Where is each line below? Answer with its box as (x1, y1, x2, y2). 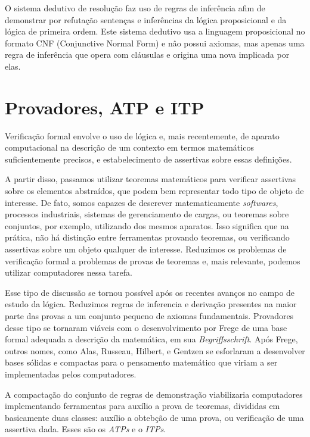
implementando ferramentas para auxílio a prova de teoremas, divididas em (5, 399, 280, 412)
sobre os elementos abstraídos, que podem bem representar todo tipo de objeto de (5, 185, 304, 197)
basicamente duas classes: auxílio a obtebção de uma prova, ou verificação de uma (5, 411, 304, 423)
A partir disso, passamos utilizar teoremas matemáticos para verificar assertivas (5, 173, 296, 185)
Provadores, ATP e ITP (5, 95, 204, 119)
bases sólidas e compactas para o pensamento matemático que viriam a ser (5, 356, 278, 369)
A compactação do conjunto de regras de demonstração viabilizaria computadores (5, 388, 303, 400)
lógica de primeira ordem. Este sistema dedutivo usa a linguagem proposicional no (5, 25, 305, 38)
